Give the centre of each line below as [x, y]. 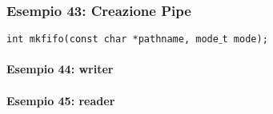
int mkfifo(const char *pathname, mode [112, 39]
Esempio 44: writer [60, 69]
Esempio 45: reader [61, 100]
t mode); [245, 39]
